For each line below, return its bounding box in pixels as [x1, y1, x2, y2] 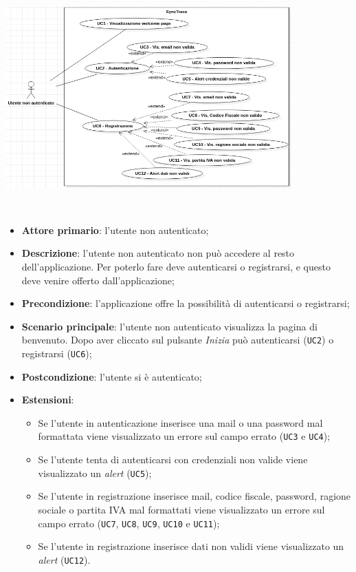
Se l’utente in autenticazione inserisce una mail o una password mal [38, 415, 323, 430]
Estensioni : [21, 392, 74, 407]
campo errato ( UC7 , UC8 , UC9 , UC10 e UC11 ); [38, 516, 220, 530]
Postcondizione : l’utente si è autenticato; [21, 369, 202, 383]
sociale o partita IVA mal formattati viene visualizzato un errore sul [38, 502, 325, 516]
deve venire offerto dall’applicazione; [21, 273, 175, 287]
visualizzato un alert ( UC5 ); [38, 465, 152, 480]
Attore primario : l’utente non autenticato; [21, 222, 209, 237]
